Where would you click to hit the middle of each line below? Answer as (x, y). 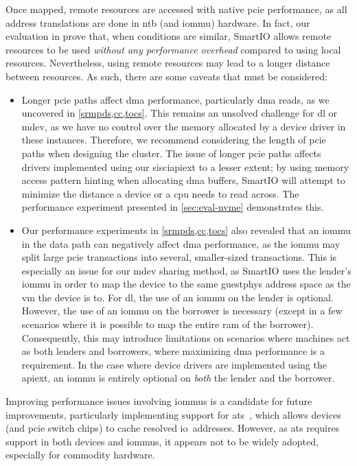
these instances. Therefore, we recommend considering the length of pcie (174, 140)
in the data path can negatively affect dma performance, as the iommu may (181, 243)
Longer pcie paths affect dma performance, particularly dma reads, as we (175, 99)
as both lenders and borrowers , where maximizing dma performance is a (173, 351)
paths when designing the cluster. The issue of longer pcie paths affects (171, 153)
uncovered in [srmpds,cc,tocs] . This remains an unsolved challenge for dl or (179, 113)
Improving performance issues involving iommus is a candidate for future (159, 401)
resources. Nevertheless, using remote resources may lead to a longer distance (168, 63)
